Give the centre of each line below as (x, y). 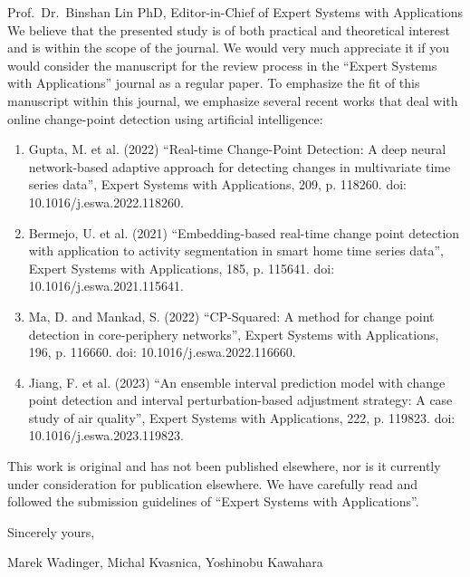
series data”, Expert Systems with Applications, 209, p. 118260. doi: (217, 184)
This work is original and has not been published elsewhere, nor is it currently (224, 466)
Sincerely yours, (51, 531)
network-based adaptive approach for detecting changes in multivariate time (240, 166)
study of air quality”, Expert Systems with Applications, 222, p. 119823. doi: (242, 417)
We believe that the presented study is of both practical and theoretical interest (229, 29)
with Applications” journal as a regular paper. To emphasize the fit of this (214, 83)
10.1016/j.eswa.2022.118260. (106, 202)
